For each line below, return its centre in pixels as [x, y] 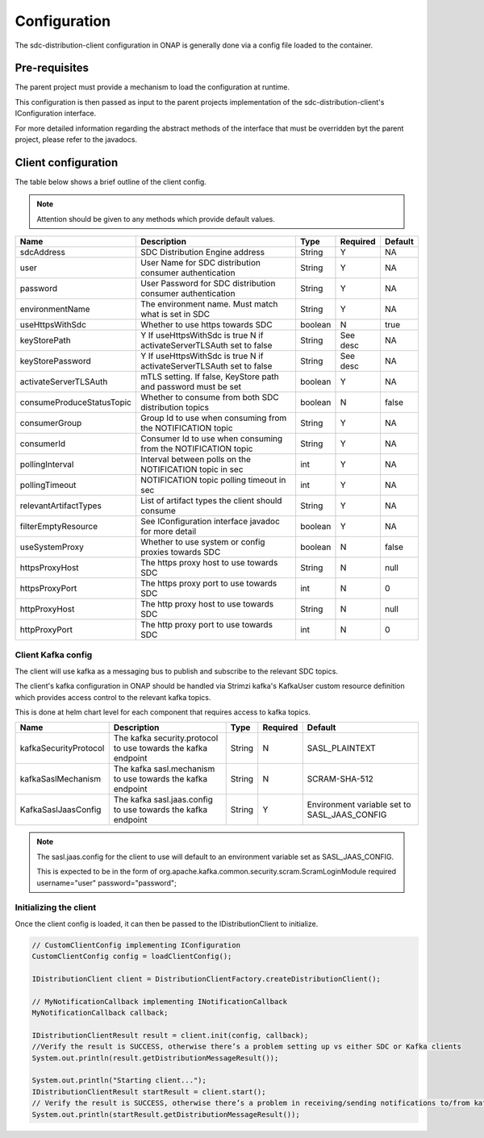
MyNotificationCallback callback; [100, 1013]
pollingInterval [47, 465]
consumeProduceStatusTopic [76, 402]
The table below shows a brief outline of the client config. [111, 181]
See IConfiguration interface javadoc [210, 522]
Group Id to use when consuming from [213, 418]
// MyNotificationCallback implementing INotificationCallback [160, 1001]
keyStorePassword [56, 361]
